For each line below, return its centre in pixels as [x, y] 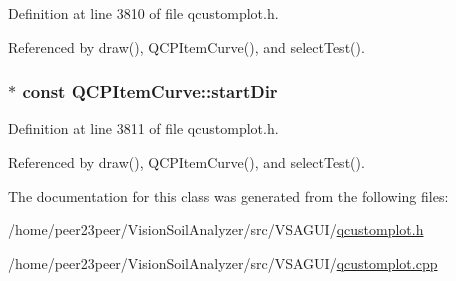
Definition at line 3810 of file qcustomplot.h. [143, 13]
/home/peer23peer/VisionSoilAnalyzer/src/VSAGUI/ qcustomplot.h [216, 229]
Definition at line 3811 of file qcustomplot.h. [143, 128]
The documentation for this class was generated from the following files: [228, 195]
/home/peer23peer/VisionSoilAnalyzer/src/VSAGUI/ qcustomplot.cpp [223, 262]
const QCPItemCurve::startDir [150, 91]
